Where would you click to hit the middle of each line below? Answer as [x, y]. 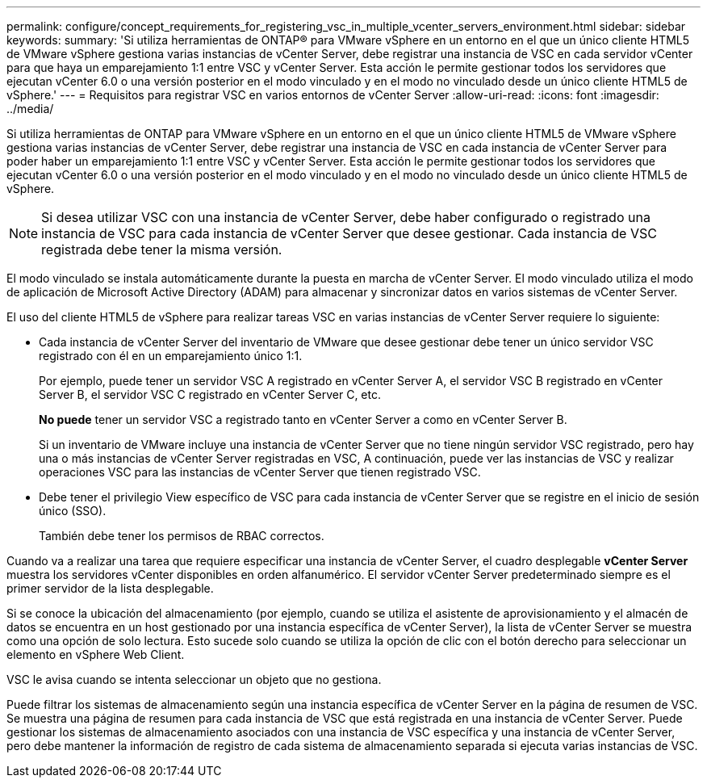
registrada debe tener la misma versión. [162, 249]
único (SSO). [73, 511]
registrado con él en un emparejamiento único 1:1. [171, 356]
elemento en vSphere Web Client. [96, 654]
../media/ [30, 109]
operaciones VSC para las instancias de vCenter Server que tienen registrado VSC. [260, 472]
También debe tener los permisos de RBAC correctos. [182, 536]
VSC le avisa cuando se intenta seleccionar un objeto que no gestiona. [194, 679]
